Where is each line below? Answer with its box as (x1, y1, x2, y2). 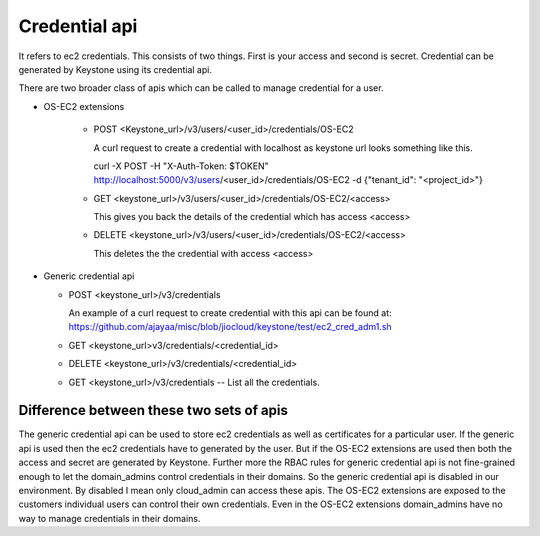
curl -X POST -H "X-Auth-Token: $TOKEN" (93, 160, 269, 172)
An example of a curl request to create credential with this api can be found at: (68, 307, 392, 319)
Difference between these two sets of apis (18, 402, 289, 419)
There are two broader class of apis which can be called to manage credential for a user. (18, 82, 384, 94)
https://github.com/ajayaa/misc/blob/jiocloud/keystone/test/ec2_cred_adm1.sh (68, 321, 392, 333)
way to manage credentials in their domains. (18, 512, 201, 524)
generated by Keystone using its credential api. (18, 63, 212, 75)
